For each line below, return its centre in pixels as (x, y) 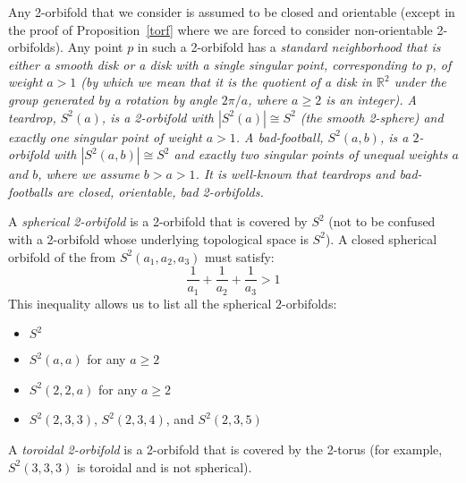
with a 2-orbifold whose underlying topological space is (158, 238)
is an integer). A (372, 99)
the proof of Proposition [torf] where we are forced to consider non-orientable (220, 29)
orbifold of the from (62, 256)
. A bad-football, (280, 136)
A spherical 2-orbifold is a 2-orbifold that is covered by (158, 221)
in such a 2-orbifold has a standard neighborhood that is (289, 47)
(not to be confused (382, 221)
